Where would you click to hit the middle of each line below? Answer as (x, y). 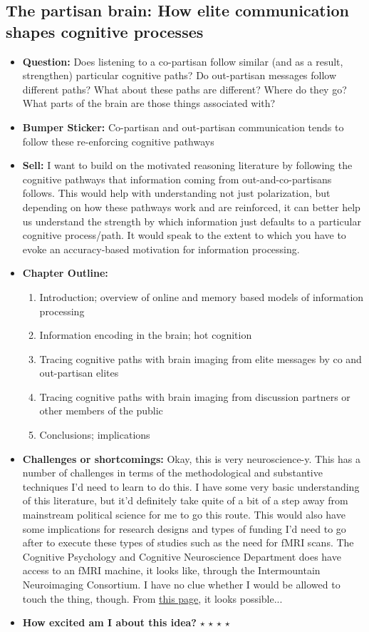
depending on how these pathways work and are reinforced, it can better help (191, 207)
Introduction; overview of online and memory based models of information (202, 296)
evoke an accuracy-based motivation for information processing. (161, 249)
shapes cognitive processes (105, 31)
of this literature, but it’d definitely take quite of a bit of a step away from (185, 500)
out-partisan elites (79, 373)
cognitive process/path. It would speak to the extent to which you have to (184, 235)
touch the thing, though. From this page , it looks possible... (152, 598)
